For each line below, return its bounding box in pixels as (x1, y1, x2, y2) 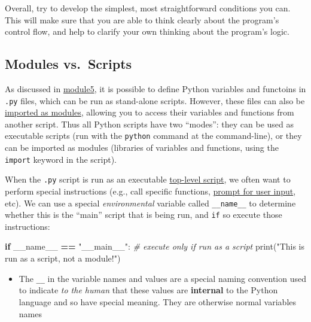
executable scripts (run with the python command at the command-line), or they (5, 129, 302, 142)
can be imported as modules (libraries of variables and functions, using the (5, 141, 279, 154)
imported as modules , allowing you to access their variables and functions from (5, 106, 294, 119)
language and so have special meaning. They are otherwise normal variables (19, 295, 297, 308)
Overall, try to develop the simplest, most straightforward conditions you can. (5, 2, 291, 14)
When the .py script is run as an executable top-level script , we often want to (5, 173, 291, 186)
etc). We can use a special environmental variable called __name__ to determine (5, 196, 296, 209)
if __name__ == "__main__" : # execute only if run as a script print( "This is (5, 240, 304, 253)
